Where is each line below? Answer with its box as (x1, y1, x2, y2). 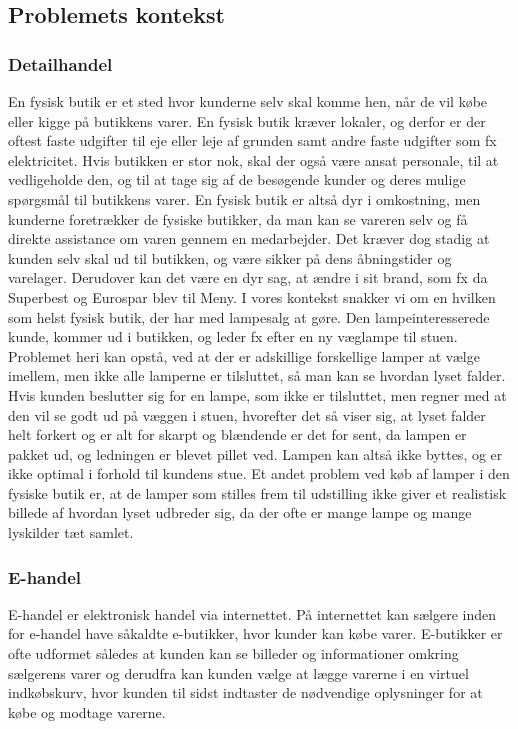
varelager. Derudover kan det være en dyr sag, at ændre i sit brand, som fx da (8, 267, 488, 288)
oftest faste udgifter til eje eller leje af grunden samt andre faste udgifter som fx (8, 130, 497, 151)
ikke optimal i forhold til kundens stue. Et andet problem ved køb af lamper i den (8, 463, 510, 484)
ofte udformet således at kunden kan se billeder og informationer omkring (8, 643, 459, 664)
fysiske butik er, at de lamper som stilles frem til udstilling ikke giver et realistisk (8, 482, 507, 503)
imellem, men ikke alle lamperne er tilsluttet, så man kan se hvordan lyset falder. (8, 365, 506, 386)
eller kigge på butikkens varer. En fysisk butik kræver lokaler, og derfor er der (8, 110, 486, 131)
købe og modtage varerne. (8, 701, 166, 722)
